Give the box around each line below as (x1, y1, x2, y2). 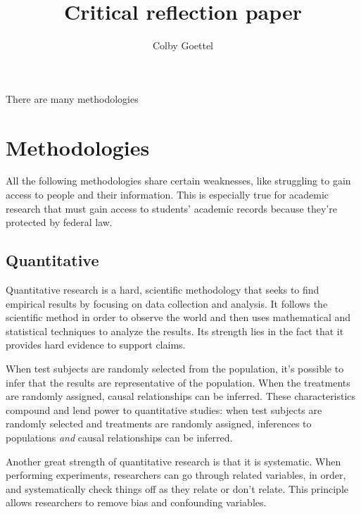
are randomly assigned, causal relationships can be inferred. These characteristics (6, 389, 356, 403)
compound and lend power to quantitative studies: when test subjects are (6, 402, 322, 417)
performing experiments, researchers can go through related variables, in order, (6, 468, 346, 482)
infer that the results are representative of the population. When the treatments (6, 375, 350, 389)
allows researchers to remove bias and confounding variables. (6, 495, 267, 510)
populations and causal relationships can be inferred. (6, 430, 233, 444)
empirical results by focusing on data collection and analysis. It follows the (6, 296, 328, 311)
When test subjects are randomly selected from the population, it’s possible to (6, 361, 344, 375)
